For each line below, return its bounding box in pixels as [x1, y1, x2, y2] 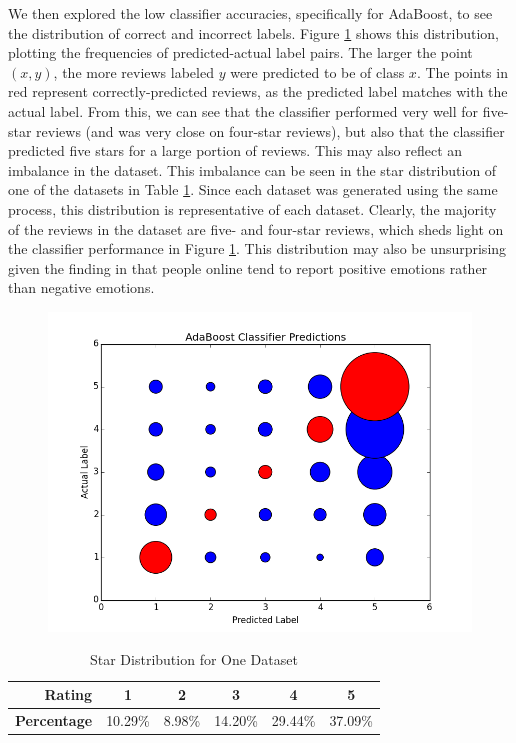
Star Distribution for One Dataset [89, 649, 298, 670]
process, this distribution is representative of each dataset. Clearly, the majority [8, 198, 497, 219]
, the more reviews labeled [53, 61, 214, 82]
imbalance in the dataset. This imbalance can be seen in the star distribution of [8, 159, 497, 180]
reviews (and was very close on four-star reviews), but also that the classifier [36, 120, 505, 141]
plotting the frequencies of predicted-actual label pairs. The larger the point [8, 42, 473, 63]
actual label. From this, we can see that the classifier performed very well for [8, 100, 479, 121]
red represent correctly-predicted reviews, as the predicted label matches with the [8, 81, 508, 102]
